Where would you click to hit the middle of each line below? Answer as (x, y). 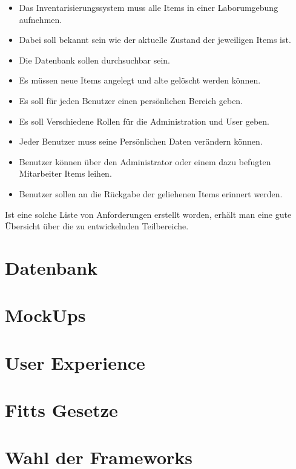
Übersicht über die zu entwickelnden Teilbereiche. (97, 226)
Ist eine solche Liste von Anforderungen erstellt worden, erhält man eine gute (148, 214)
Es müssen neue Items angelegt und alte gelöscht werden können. (140, 80)
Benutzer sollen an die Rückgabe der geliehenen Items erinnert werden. (151, 193)
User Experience (75, 362)
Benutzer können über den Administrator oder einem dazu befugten (145, 161)
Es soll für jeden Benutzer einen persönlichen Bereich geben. (131, 100)
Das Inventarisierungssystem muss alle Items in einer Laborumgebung (149, 7)
